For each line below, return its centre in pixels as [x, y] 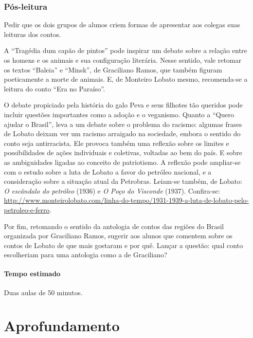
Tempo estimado [32, 274]
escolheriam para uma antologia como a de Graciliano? [86, 255]
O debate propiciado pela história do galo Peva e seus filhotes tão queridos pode [123, 105]
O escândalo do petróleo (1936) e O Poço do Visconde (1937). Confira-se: [112, 190]
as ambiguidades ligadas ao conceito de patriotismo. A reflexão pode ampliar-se [122, 162]
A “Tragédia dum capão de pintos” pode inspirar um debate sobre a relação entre [126, 50]
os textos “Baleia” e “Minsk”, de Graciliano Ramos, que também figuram [113, 69]
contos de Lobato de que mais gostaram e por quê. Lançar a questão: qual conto [124, 245]
